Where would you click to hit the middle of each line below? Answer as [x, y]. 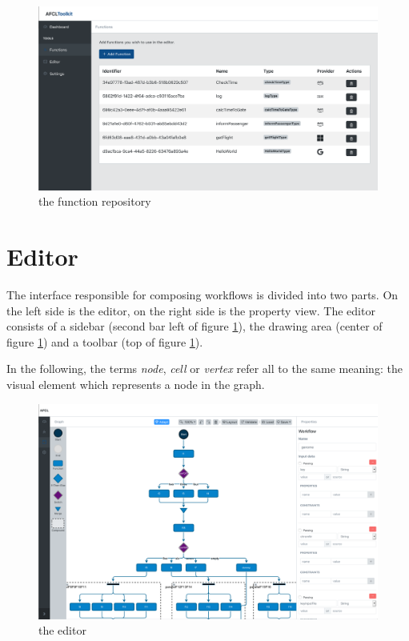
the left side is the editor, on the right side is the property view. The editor [191, 310]
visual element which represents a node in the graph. [136, 385]
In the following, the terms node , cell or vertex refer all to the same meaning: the [204, 369]
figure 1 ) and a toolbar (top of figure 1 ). [105, 341]
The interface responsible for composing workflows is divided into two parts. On [202, 295]
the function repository [95, 201]
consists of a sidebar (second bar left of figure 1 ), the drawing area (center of [194, 326]
